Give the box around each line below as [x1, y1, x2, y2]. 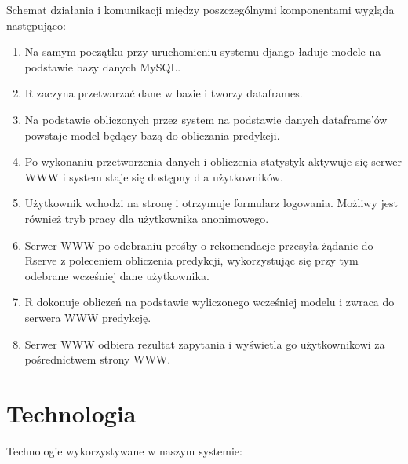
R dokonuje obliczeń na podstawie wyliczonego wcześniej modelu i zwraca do [24, 294, 395, 310]
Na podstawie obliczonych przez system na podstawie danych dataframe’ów [24, 111, 388, 127]
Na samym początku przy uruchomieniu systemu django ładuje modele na [24, 43, 381, 60]
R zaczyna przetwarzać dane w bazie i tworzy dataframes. [24, 85, 303, 101]
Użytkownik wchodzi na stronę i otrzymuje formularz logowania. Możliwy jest [24, 195, 398, 211]
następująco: [6, 16, 66, 33]
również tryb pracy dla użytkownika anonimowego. [24, 210, 269, 226]
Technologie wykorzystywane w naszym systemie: [6, 442, 242, 459]
